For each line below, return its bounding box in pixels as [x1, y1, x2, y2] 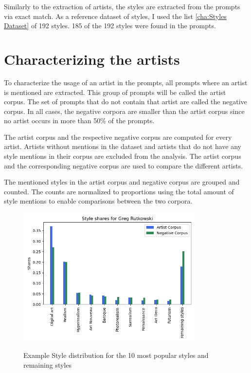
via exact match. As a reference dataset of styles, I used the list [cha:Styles [4, 11, 227, 21]
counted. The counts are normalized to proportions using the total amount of [4, 186, 234, 196]
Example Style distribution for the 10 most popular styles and [23, 350, 209, 360]
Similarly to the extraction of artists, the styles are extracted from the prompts [4, 1, 240, 11]
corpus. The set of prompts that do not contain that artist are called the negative [4, 96, 247, 107]
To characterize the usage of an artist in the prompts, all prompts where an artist [4, 77, 248, 87]
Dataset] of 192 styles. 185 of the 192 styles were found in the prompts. [4, 20, 216, 31]
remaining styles [23, 359, 72, 370]
